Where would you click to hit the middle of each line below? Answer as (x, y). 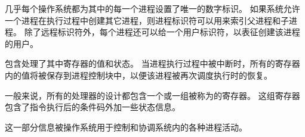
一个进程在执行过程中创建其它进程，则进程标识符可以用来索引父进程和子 (147, 20)
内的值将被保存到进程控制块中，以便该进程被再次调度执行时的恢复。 (138, 75)
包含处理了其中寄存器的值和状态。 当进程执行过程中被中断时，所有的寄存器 (152, 63)
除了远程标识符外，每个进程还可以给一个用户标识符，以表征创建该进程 (162, 32)
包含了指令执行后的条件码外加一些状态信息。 (93, 107)
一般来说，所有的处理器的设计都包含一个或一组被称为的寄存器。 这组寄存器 (152, 95)
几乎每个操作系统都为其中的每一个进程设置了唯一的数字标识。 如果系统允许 (152, 8)
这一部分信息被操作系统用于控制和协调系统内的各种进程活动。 (126, 127)
